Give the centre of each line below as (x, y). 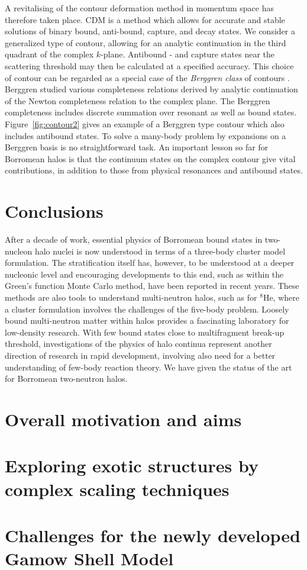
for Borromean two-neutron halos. (66, 379)
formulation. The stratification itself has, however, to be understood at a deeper (150, 263)
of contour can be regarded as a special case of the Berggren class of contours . (147, 77)
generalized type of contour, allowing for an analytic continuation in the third (146, 42)
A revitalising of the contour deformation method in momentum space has (139, 8)
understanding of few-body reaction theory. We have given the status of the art (148, 367)
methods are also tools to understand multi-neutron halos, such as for (131, 297)
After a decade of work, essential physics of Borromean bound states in (134, 239)
